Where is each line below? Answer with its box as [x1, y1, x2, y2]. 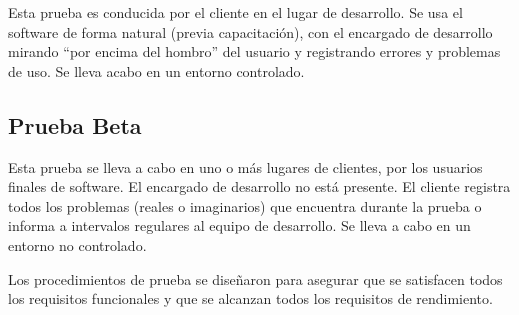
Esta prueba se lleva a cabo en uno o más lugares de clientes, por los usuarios [8, 156, 483, 177]
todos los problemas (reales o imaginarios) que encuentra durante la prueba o [8, 195, 482, 216]
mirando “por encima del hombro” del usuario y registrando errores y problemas [8, 41, 501, 62]
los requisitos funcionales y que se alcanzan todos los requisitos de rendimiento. [8, 288, 493, 309]
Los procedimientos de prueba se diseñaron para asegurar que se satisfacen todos [8, 268, 503, 289]
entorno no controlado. [8, 234, 147, 255]
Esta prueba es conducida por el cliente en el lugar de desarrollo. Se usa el [8, 2, 463, 22]
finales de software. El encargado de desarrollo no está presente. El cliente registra [8, 176, 511, 197]
